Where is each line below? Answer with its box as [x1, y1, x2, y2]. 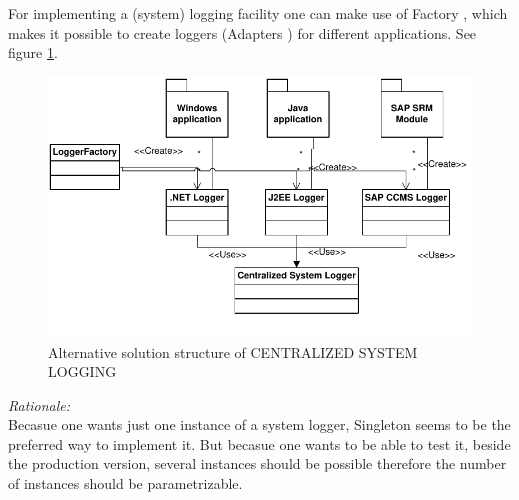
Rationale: [8, 394, 71, 415]
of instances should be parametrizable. [8, 473, 243, 494]
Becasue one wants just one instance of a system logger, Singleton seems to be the [8, 414, 511, 435]
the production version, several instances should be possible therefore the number [8, 453, 507, 474]
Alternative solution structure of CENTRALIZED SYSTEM [48, 341, 418, 362]
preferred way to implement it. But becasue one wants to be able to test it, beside [8, 433, 511, 454]
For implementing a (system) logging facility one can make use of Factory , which [8, 3, 508, 23]
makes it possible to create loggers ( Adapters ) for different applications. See [8, 22, 477, 43]
